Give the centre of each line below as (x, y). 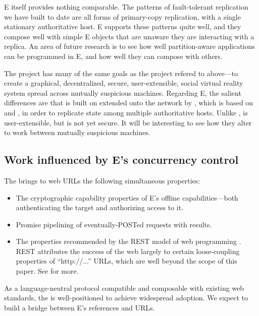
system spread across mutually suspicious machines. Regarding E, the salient (123, 92)
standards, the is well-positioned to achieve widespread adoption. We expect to (126, 298)
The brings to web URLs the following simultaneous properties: (102, 180)
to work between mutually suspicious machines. (77, 132)
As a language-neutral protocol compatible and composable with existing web (124, 288)
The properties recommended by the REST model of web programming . (128, 241)
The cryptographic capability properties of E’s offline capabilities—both (127, 197)
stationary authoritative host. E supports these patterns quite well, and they (123, 26)
